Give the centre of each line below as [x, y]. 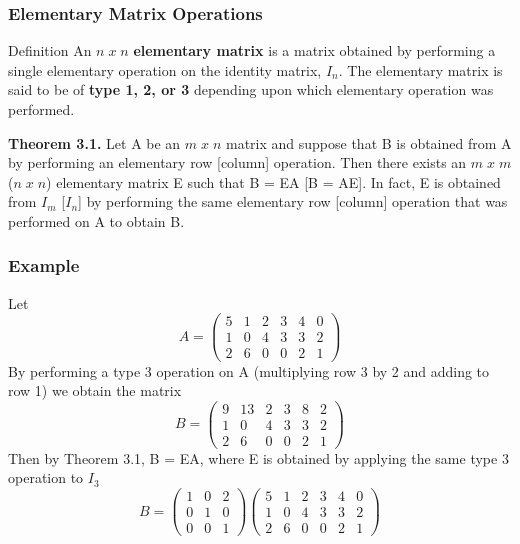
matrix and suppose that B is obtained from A [368, 142]
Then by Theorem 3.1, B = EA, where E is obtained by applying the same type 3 [258, 457]
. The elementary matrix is [420, 69]
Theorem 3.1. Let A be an [94, 142]
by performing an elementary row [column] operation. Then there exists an [237, 162]
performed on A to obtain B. [96, 220]
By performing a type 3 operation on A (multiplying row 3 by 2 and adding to [249, 370]
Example [44, 265]
